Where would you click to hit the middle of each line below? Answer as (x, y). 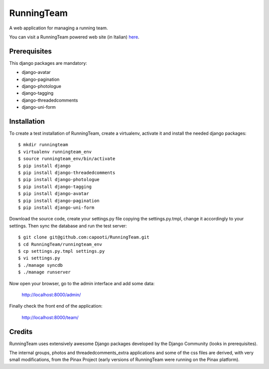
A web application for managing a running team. (59, 28)
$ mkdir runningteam (43, 145)
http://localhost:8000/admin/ (51, 295)
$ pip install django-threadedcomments (67, 173)
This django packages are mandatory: (48, 63)
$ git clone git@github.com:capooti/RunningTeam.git (84, 237)
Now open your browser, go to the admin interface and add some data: (82, 283)
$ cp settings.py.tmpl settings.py (62, 251)
